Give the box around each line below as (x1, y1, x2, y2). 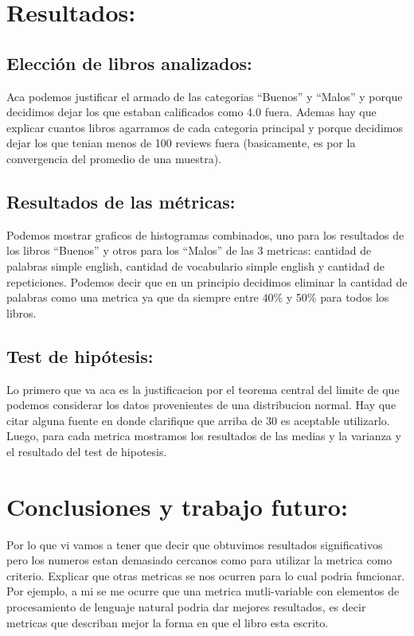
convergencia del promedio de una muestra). (6, 150, 222, 166)
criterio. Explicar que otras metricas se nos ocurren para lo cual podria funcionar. (6, 567, 405, 583)
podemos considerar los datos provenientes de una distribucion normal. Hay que (6, 396, 396, 413)
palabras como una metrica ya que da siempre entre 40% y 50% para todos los (6, 289, 389, 306)
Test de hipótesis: (6, 343, 154, 368)
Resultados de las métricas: (6, 189, 236, 213)
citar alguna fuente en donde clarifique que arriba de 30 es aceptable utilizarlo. (6, 412, 390, 428)
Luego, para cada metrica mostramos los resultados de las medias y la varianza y (6, 427, 401, 444)
